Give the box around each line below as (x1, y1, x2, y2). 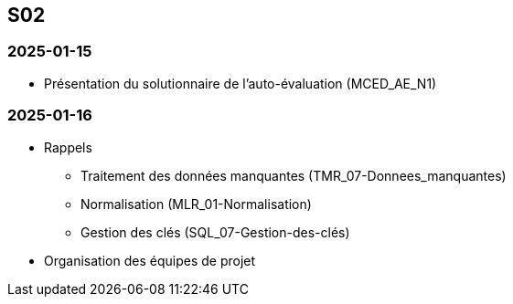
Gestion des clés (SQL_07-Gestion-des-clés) (80, 224, 350, 240)
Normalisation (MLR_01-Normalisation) (80, 195, 312, 212)
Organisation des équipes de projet (44, 252, 256, 268)
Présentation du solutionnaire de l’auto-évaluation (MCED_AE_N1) (44, 75, 437, 91)
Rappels (44, 139, 92, 155)
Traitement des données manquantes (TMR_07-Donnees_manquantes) (80, 167, 507, 183)
